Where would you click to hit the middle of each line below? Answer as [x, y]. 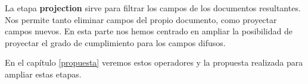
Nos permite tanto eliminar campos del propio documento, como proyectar [141, 19]
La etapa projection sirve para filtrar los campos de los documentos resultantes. [153, 8]
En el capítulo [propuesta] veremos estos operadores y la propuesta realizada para [154, 62]
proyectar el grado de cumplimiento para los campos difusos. [115, 42]
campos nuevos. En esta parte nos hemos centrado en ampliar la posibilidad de [149, 31]
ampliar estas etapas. [43, 74]
